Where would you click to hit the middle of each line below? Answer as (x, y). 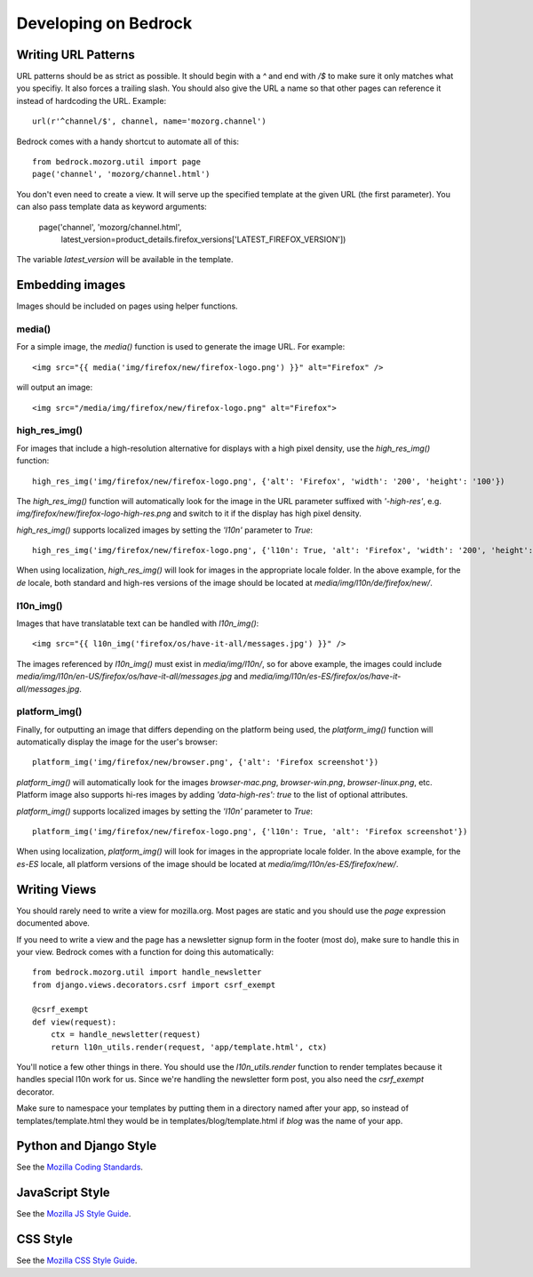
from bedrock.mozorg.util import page (117, 162)
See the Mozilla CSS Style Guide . (77, 1261)
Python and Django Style (87, 1146)
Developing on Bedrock (104, 23)
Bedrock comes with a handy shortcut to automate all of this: (128, 141)
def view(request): (75, 1022)
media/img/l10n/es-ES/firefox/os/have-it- (326, 677)
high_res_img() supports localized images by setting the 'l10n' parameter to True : (165, 530)
